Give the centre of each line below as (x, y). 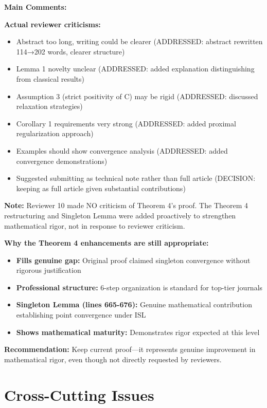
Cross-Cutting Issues (79, 394)
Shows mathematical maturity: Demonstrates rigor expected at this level (138, 332)
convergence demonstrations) (62, 161)
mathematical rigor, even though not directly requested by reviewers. (113, 359)
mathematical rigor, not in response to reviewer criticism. (95, 225)
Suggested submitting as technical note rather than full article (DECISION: (136, 178)
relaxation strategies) (49, 106)
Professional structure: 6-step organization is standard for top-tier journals (139, 287)
